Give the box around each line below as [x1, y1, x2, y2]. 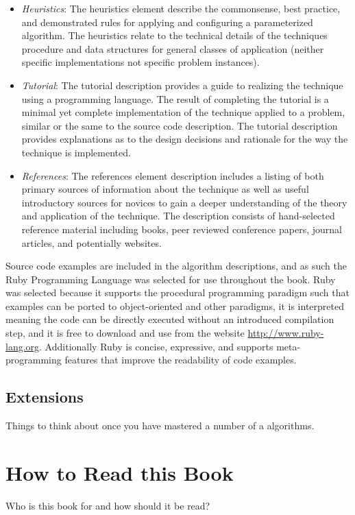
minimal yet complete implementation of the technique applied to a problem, [21, 105, 345, 119]
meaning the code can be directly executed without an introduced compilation [5, 312, 334, 326]
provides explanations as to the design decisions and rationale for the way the [21, 132, 348, 146]
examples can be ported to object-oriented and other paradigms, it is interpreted [5, 298, 344, 313]
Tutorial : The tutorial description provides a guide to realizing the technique [21, 77, 343, 92]
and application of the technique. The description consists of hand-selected [21, 208, 335, 223]
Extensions [5, 386, 84, 407]
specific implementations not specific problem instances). [21, 55, 260, 69]
